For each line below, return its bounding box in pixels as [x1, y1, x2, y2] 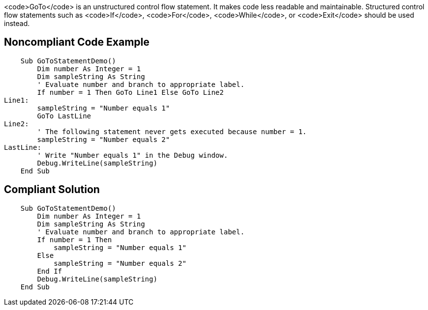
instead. [4, 19, 30, 28]
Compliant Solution [4, 183, 100, 196]
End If [37, 267, 62, 275]
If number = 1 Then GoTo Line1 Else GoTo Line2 [37, 88, 224, 96]
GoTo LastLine [37, 112, 92, 120]
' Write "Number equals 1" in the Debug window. [37, 151, 228, 159]
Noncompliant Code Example [4, 36, 150, 49]
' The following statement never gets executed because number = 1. [37, 127, 307, 136]
